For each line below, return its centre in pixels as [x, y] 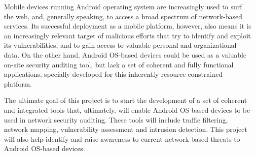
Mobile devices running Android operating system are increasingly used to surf [123, 6]
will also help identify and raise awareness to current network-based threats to [122, 139]
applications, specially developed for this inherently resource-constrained [113, 74]
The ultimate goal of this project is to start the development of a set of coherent [126, 100]
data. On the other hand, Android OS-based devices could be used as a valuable [125, 54]
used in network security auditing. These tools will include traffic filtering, [116, 119]
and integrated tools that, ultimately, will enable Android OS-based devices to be [127, 109]
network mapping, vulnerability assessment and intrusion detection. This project [126, 129]
